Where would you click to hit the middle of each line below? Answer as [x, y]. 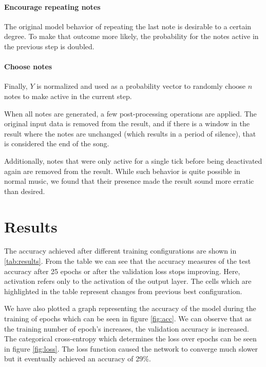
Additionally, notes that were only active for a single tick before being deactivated [133, 160]
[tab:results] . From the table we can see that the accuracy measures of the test [128, 261]
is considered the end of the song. [57, 143]
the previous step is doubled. [49, 46]
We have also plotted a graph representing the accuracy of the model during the [130, 308]
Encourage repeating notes [52, 6]
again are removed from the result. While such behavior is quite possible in [122, 171]
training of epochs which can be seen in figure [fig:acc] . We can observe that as [128, 318]
